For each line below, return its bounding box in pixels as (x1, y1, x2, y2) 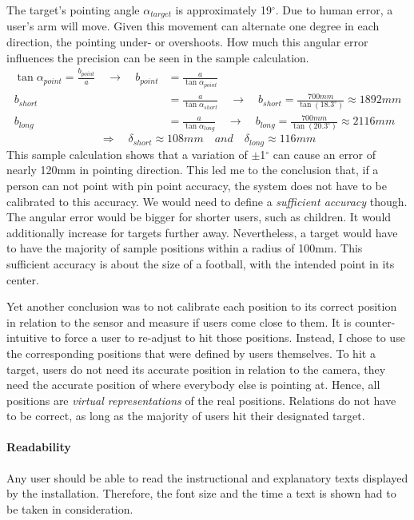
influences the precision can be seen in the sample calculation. (6, 49, 309, 65)
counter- (355, 313, 396, 330)
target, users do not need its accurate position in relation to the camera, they (6, 360, 386, 377)
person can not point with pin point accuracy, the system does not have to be (6, 177, 387, 193)
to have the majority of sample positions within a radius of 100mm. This (6, 240, 363, 256)
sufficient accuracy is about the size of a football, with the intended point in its (6, 255, 395, 272)
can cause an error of (273, 145, 376, 162)
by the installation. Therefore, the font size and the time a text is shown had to (6, 485, 396, 502)
